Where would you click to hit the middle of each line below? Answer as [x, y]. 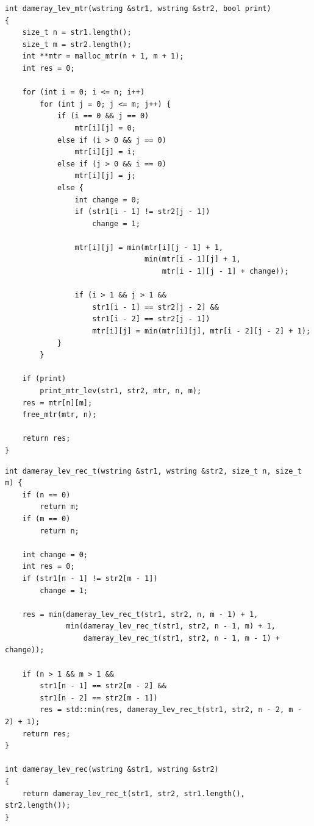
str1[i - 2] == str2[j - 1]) [151, 319]
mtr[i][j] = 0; [105, 128]
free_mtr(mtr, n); [59, 415]
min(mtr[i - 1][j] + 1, [193, 259]
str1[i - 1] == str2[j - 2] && [155, 307]
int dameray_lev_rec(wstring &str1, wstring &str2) [112, 770]
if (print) [44, 379]
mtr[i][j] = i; [105, 152]
